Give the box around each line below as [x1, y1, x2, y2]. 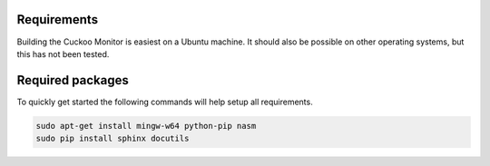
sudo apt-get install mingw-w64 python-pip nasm [35, 121, 257, 131]
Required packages [16, 73, 129, 88]
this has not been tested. [16, 48, 110, 59]
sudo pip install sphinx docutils [35, 133, 190, 144]
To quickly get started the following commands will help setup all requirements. [16, 96, 313, 107]
